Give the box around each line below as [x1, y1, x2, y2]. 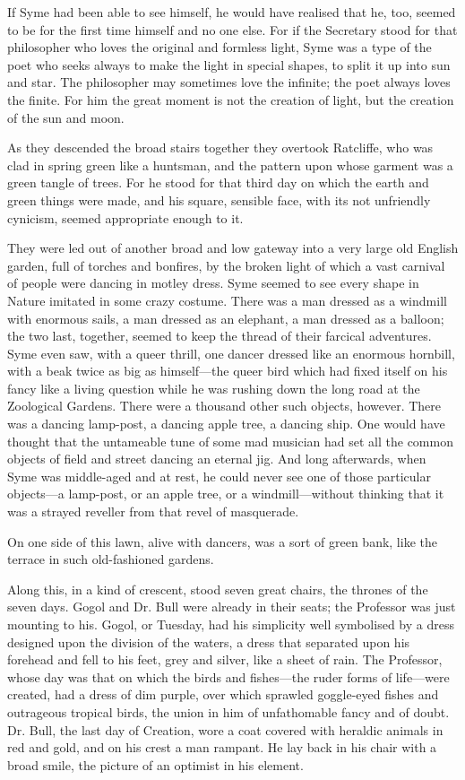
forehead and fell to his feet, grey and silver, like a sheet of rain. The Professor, [7, 650, 443, 669]
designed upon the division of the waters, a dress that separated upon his [7, 632, 410, 651]
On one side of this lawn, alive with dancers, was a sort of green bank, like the [7, 532, 437, 550]
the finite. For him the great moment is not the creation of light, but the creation [7, 90, 454, 108]
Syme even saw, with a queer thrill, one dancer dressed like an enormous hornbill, [7, 343, 455, 362]
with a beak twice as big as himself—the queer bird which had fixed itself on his [7, 361, 448, 380]
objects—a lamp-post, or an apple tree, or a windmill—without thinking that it [7, 484, 444, 503]
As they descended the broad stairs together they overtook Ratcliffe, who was [7, 138, 434, 157]
